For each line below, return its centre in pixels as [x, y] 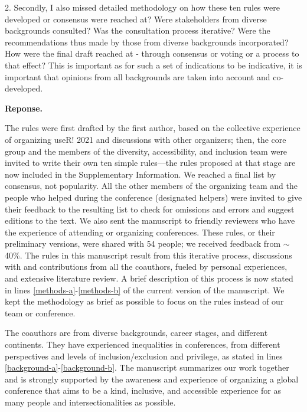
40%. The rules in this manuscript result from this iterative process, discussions [148, 255]
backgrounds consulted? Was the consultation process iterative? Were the [138, 30]
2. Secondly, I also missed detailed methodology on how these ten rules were [142, 7]
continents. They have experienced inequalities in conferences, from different [143, 344]
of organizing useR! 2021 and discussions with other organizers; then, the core [146, 139]
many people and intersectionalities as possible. [90, 402]
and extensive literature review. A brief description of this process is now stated [149, 278]
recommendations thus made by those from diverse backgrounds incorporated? [147, 42]
